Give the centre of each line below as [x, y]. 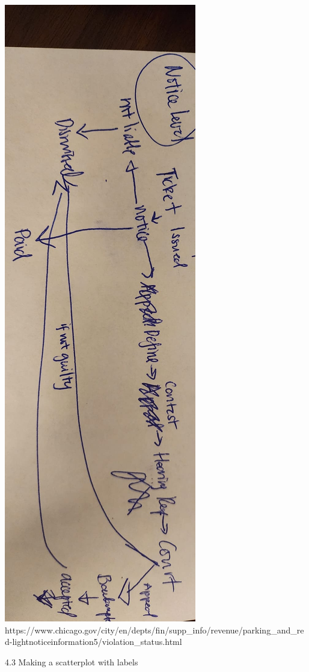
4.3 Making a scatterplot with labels [72, 661]
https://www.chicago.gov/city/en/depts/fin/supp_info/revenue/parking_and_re [154, 630]
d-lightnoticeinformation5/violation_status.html [93, 642]
